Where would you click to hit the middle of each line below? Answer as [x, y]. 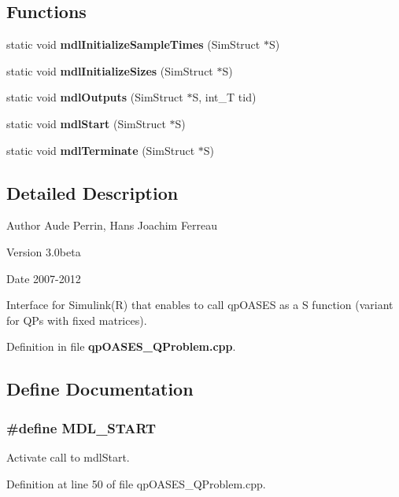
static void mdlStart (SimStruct [86, 123]
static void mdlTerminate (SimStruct [101, 150]
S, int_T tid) [224, 97]
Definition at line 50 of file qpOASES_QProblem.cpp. [136, 483]
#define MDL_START [81, 427]
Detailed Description [92, 192]
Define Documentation [100, 389]
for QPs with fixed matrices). [77, 320]
